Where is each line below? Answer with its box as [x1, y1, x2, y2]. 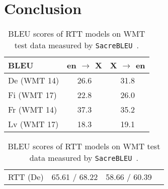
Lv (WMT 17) [8, 118, 59, 130]
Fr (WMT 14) [8, 104, 57, 116]
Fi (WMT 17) [8, 89, 57, 101]
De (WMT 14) [8, 74, 59, 86]
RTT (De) [8, 171, 44, 183]
